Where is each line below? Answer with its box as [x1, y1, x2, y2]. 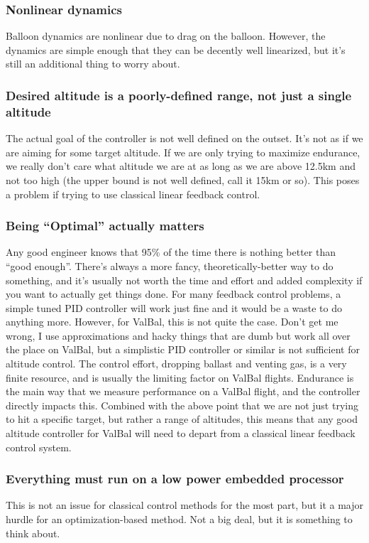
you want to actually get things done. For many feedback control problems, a [6, 286, 341, 301]
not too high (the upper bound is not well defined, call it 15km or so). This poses [6, 172, 360, 187]
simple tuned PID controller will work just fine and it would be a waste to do [6, 300, 343, 315]
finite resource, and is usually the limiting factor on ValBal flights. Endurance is [6, 370, 354, 385]
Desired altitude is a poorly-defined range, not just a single [6, 86, 352, 104]
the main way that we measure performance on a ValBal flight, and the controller [6, 384, 360, 399]
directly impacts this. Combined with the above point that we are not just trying [6, 397, 358, 412]
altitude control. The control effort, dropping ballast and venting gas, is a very [6, 356, 347, 371]
